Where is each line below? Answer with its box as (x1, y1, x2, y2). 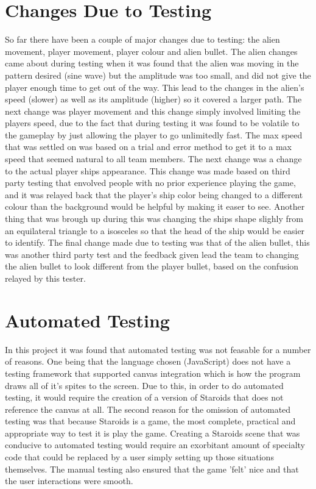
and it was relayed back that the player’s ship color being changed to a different (5, 188, 303, 201)
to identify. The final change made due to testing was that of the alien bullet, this (5, 236, 310, 249)
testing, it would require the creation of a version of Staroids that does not (5, 391, 284, 404)
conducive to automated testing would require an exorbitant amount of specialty (5, 438, 306, 451)
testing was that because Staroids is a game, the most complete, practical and (5, 415, 296, 427)
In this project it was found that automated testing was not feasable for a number (5, 343, 311, 355)
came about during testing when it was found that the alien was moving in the (5, 57, 299, 70)
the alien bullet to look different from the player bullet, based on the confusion (5, 260, 299, 273)
